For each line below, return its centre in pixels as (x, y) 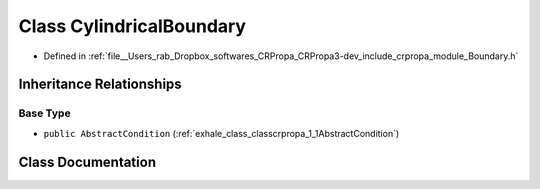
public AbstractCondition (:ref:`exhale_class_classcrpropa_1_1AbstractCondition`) (221, 133)
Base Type (44, 113)
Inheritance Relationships (100, 84)
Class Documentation (87, 161)
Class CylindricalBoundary (132, 26)
